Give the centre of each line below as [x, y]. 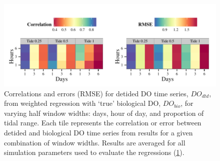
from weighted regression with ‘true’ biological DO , [82, 103]
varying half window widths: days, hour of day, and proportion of [104, 113]
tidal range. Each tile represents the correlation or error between [103, 123]
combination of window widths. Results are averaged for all [95, 142]
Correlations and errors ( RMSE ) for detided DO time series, [96, 93]
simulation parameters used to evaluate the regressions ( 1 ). [94, 152]
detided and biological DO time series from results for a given [98, 132]
